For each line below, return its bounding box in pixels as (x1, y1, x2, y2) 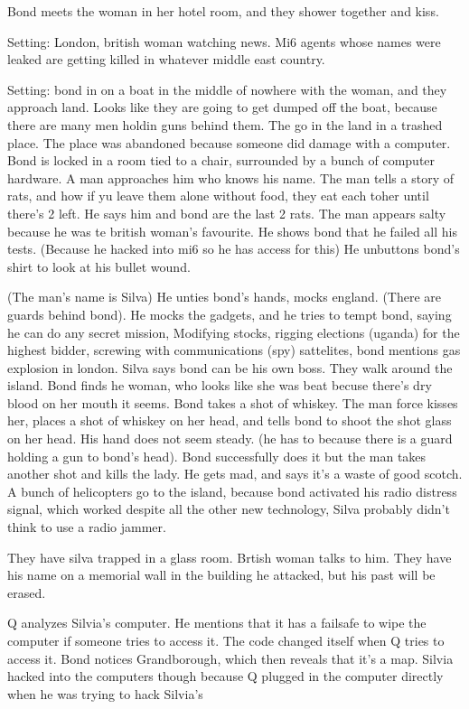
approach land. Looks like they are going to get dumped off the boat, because (7, 98, 437, 117)
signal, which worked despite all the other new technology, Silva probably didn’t (7, 499, 450, 518)
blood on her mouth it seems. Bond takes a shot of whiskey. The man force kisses (7, 393, 458, 412)
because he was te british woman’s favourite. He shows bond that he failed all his (7, 221, 457, 240)
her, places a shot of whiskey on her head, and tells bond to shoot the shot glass (7, 411, 452, 430)
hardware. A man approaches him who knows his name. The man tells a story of (7, 168, 455, 187)
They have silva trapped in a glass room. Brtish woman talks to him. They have (7, 547, 452, 566)
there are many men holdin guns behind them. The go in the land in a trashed (7, 115, 443, 134)
